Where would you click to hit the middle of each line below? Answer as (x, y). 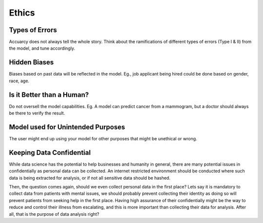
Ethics (22, 13)
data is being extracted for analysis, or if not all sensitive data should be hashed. (90, 178)
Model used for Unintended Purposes (67, 127)
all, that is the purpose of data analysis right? (54, 214)
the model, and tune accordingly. (42, 48)
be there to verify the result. (37, 113)
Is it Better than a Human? (49, 95)
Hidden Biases (31, 63)
